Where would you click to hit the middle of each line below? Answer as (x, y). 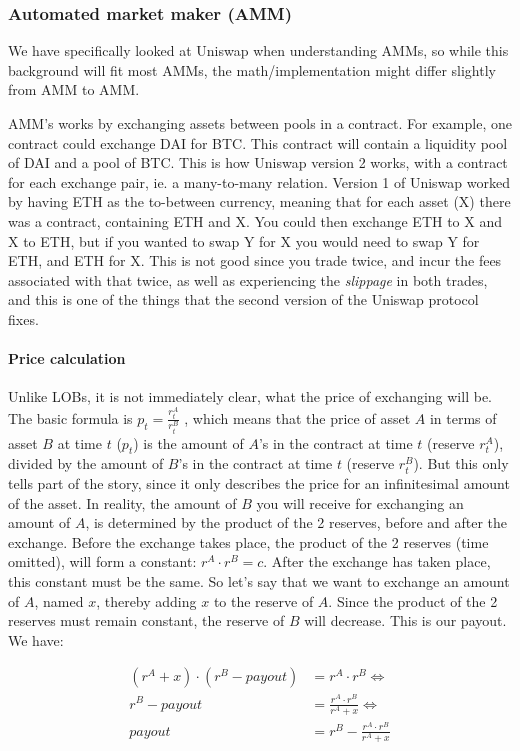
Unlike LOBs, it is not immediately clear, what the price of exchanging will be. (250, 396)
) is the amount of (188, 442)
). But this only (461, 463)
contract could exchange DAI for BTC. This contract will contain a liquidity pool (258, 142)
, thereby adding (146, 600)
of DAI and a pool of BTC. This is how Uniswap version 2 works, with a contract (258, 162)
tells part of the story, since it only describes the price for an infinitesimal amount (259, 483)
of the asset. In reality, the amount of (122, 502)
